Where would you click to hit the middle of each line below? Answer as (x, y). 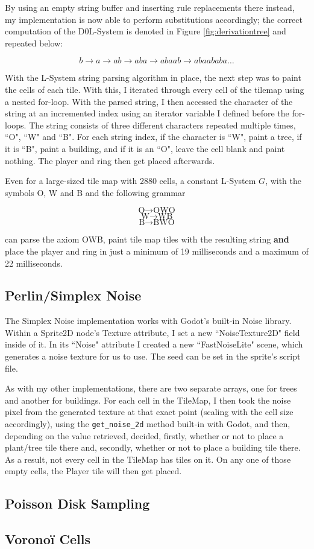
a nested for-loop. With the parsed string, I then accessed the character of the (149, 101)
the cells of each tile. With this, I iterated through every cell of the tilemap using (155, 89)
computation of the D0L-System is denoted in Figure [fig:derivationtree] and (146, 31)
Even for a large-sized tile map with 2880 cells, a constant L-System (130, 181)
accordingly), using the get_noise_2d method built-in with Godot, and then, (148, 424)
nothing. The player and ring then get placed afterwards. (110, 160)
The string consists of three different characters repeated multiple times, (162, 125)
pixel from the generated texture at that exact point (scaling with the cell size (149, 412)
